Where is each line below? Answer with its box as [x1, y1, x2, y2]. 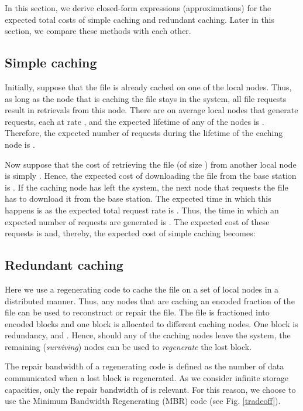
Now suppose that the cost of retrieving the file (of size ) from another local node [5, 158, 297, 170]
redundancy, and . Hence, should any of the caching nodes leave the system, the [5, 329, 291, 341]
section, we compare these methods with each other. [5, 25, 191, 37]
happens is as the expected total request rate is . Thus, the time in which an [5, 203, 279, 216]
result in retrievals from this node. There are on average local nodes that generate [5, 104, 298, 116]
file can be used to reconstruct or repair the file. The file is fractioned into [5, 306, 270, 318]
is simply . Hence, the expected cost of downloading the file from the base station [5, 169, 297, 182]
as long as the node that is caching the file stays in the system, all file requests [5, 92, 287, 104]
